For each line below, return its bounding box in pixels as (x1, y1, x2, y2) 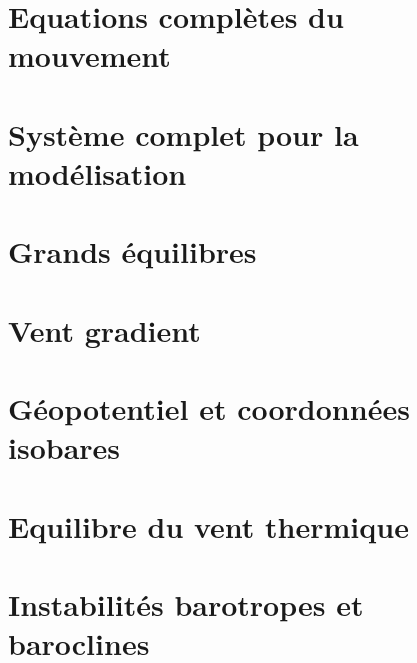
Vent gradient (8, 309, 201, 350)
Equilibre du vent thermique (8, 505, 409, 546)
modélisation (8, 152, 187, 193)
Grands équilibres (8, 231, 257, 272)
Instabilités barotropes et (8, 584, 364, 624)
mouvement (8, 35, 171, 76)
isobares (8, 427, 121, 468)
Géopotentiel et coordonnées (8, 388, 410, 429)
